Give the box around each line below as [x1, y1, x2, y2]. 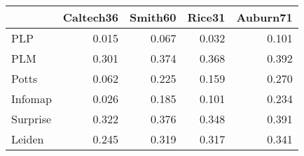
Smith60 [130, 9, 177, 25]
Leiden [11, 131, 44, 147]
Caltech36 [62, 9, 119, 25]
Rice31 [187, 9, 226, 25]
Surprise [11, 111, 52, 127]
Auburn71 [236, 9, 293, 25]
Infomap [11, 91, 52, 107]
